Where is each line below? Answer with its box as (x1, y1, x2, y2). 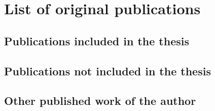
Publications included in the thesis (4, 33, 189, 48)
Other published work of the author (4, 93, 196, 108)
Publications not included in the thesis (4, 63, 211, 78)
